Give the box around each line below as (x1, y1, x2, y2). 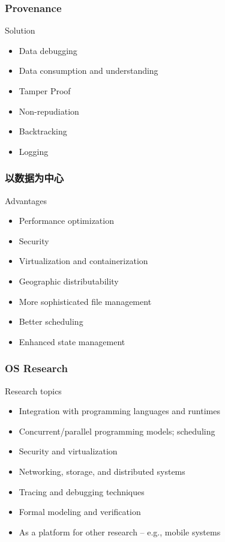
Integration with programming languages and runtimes (19, 405, 220, 417)
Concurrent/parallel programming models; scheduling (19, 424, 215, 437)
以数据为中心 (5, 170, 64, 185)
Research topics (5, 384, 62, 397)
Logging (19, 145, 49, 157)
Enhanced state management (19, 335, 125, 348)
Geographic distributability (19, 274, 119, 287)
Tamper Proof (19, 85, 71, 97)
